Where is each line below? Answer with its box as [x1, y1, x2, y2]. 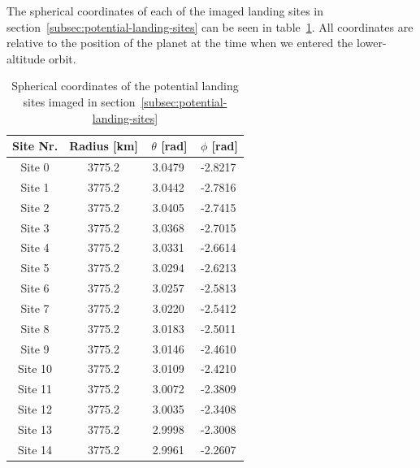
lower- [357, 34, 387, 51]
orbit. [49, 50, 76, 67]
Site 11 [18, 380, 53, 397]
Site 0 [20, 158, 50, 175]
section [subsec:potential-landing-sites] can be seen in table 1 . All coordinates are [6, 18, 414, 35]
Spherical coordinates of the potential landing [11, 77, 239, 94]
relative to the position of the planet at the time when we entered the [6, 34, 353, 51]
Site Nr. [12, 137, 58, 154]
